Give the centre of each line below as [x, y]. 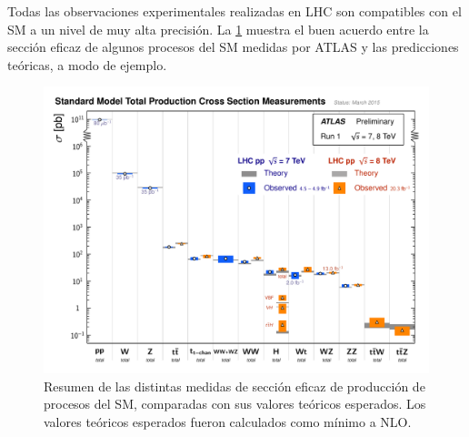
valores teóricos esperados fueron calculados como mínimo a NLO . [228, 421]
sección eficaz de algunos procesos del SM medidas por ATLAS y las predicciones [233, 47]
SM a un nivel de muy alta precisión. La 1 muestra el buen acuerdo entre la [218, 29]
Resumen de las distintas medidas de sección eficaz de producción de [234, 386]
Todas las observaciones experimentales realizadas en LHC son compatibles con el [234, 11]
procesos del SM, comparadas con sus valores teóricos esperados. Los [235, 404]
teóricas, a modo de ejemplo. [87, 64]
